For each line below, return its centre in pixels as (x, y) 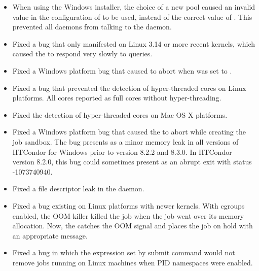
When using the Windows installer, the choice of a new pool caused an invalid (134, 7)
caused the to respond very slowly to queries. (82, 54)
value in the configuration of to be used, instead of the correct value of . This (132, 16)
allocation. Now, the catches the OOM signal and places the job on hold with (133, 226)
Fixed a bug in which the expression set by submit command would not (124, 252)
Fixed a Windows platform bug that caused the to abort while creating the (129, 132)
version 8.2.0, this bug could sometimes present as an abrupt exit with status (132, 162)
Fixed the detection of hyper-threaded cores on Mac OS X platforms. (120, 114)
